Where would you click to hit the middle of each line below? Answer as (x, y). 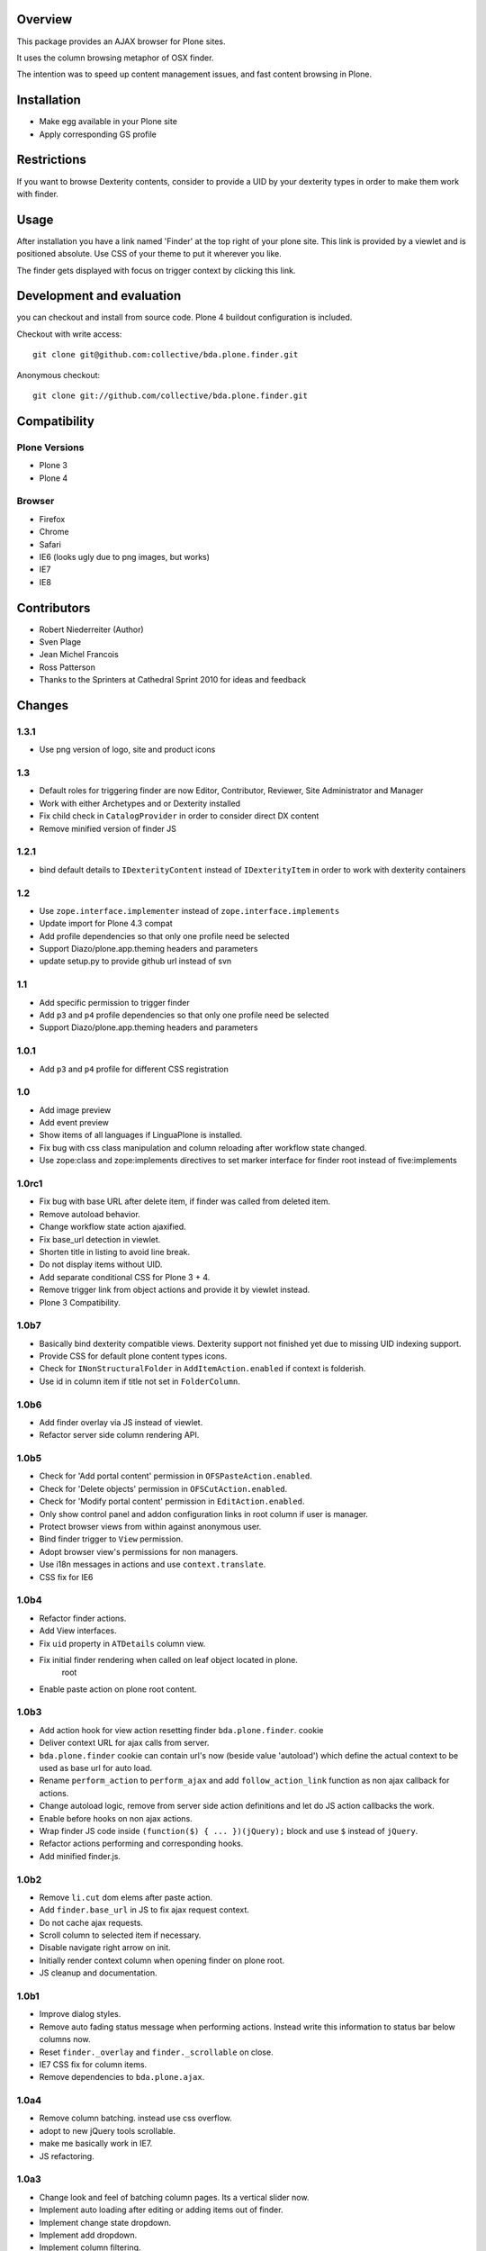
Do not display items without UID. (101, 1264)
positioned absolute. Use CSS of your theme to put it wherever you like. (149, 254)
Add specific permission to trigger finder (114, 1002)
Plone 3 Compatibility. (80, 1302)
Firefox (52, 519)
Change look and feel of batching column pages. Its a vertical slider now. (174, 2197)
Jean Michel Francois (79, 655)
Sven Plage (60, 642)
